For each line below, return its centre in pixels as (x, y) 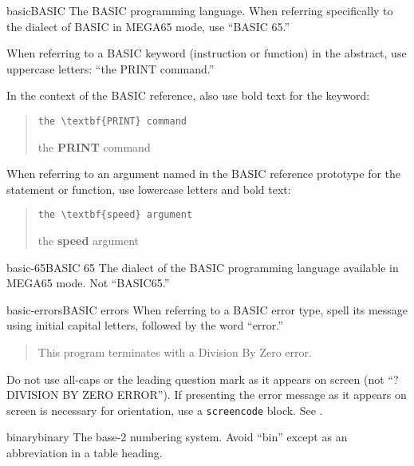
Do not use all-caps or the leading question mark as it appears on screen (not (195, 379)
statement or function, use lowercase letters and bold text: (149, 189)
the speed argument (89, 241)
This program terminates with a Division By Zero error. (175, 352)
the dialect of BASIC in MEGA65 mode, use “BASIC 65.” (148, 26)
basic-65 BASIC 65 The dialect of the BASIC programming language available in (203, 267)
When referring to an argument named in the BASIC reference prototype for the (204, 174)
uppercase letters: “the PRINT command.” (110, 68)
